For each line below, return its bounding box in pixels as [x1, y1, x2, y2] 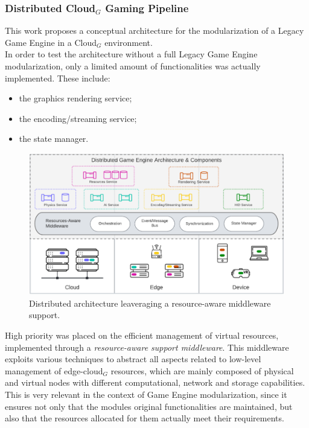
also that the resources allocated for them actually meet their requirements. [5, 412, 284, 424]
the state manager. [19, 132, 89, 145]
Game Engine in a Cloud [5, 36, 97, 48]
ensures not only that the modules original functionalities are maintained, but [5, 400, 293, 412]
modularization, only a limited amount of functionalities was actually [5, 60, 261, 72]
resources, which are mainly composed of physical [110, 364, 294, 377]
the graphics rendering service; [19, 92, 132, 104]
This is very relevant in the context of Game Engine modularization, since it [5, 388, 287, 400]
